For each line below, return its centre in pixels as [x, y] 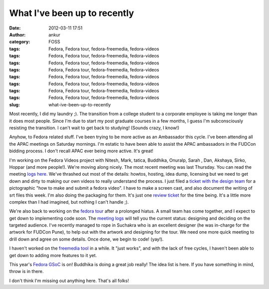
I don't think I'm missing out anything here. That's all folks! [69, 281]
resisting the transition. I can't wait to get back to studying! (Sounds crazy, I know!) [94, 128]
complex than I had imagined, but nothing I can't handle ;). [69, 202]
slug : [14, 104]
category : [20, 42]
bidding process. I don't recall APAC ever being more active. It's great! [81, 151]
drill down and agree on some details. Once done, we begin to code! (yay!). [86, 239]
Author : [17, 34]
